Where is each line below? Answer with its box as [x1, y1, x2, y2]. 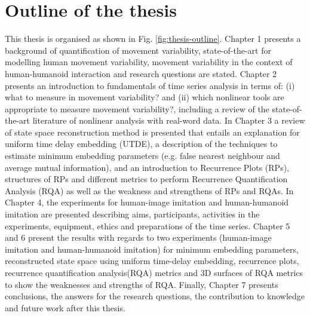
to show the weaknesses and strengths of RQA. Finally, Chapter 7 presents [5, 278, 278, 290]
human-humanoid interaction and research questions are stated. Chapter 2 [5, 67, 277, 79]
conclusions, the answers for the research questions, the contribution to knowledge [5, 290, 305, 302]
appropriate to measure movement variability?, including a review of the [5, 102, 269, 115]
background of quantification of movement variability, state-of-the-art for [5, 44, 271, 56]
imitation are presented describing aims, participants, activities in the [5, 208, 260, 220]
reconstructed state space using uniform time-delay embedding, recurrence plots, [5, 254, 299, 267]
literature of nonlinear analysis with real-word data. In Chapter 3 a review [32, 114, 305, 127]
